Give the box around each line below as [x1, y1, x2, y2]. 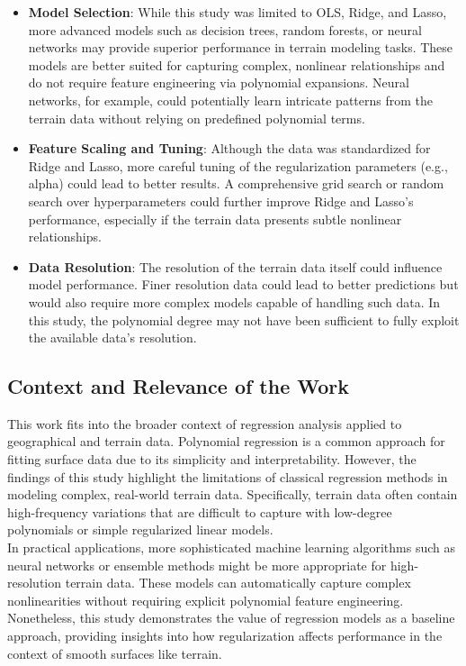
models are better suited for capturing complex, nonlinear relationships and [28, 55, 445, 74]
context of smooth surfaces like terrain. [7, 643, 222, 662]
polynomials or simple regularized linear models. [7, 520, 273, 539]
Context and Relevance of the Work [7, 372, 350, 400]
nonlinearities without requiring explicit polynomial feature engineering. [7, 590, 404, 609]
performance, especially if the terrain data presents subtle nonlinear [28, 209, 402, 228]
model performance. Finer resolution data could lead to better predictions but [28, 275, 459, 294]
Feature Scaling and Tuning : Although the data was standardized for [28, 139, 431, 158]
